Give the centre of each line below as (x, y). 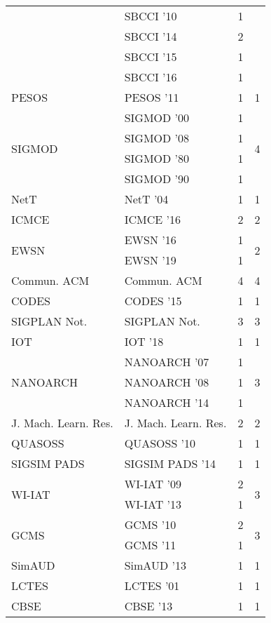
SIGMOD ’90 (157, 179)
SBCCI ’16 (151, 77)
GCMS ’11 (150, 545)
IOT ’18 (144, 341)
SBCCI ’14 (151, 36)
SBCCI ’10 (151, 16)
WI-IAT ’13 (153, 504)
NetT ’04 (146, 199)
